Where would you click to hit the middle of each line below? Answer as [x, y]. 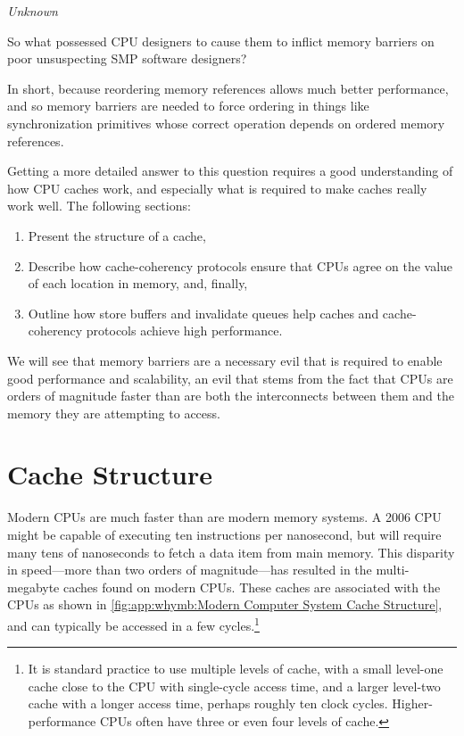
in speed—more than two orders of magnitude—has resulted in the [190, 570]
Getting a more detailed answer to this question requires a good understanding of [230, 171]
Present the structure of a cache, [117, 235]
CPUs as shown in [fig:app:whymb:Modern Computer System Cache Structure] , [225, 604]
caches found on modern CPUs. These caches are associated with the [252, 587]
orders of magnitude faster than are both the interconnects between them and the [231, 396]
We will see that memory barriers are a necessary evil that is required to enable [225, 360]
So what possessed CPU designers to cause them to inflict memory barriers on [221, 41]
